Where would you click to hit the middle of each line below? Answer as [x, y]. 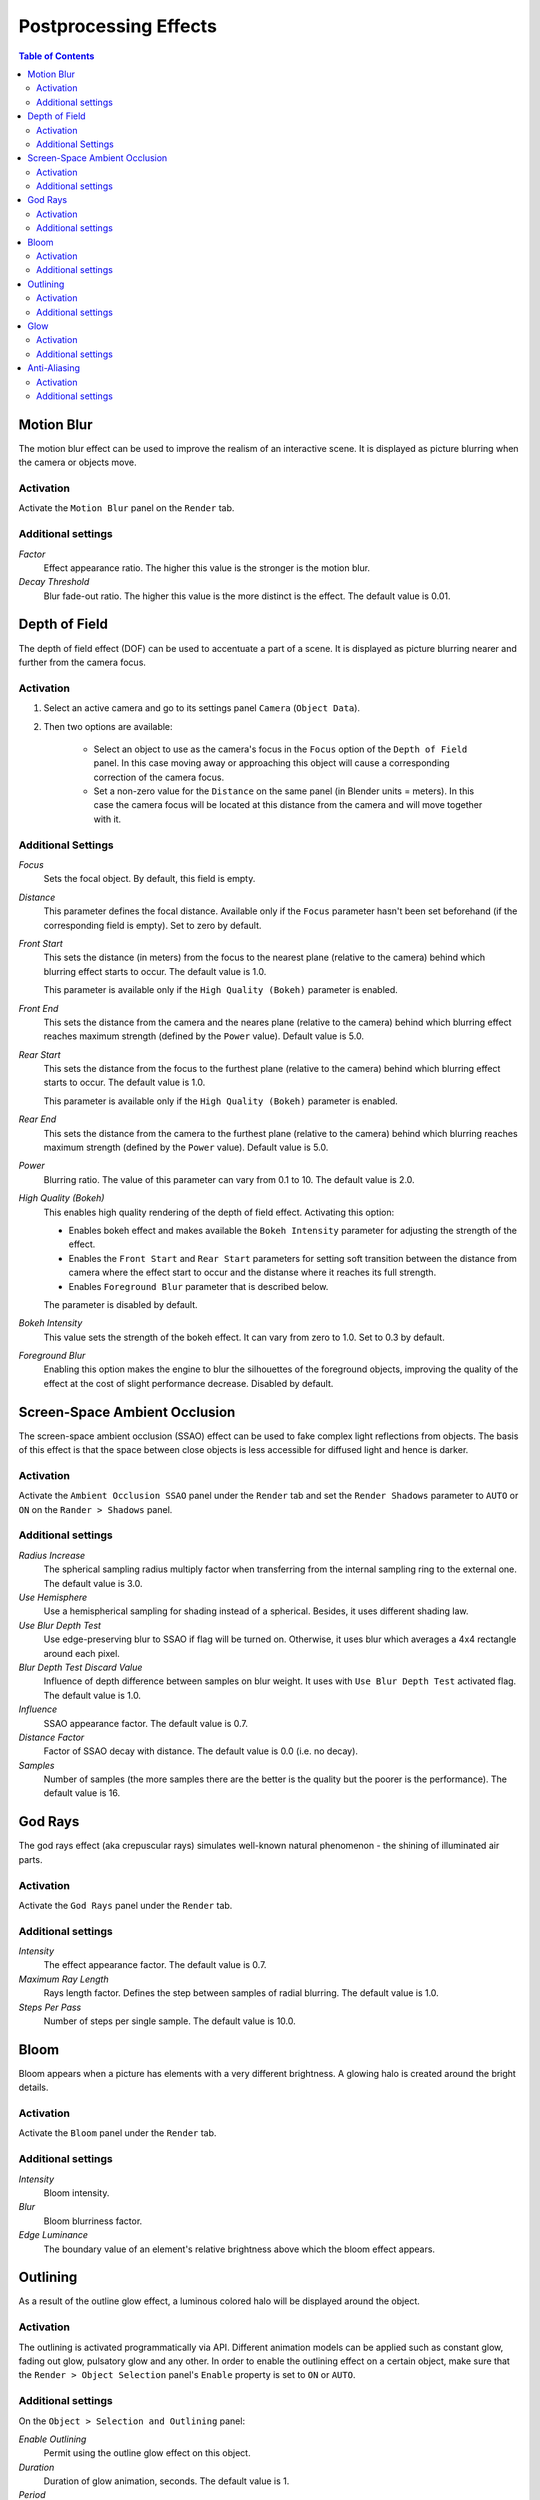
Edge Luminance [53, 2235]
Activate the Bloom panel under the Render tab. [117, 2133]
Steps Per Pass [50, 2007]
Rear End [37, 1119]
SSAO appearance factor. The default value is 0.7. [146, 1723]
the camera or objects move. [77, 462]
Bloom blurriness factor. [93, 2221]
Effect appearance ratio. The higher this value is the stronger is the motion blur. [206, 567]
